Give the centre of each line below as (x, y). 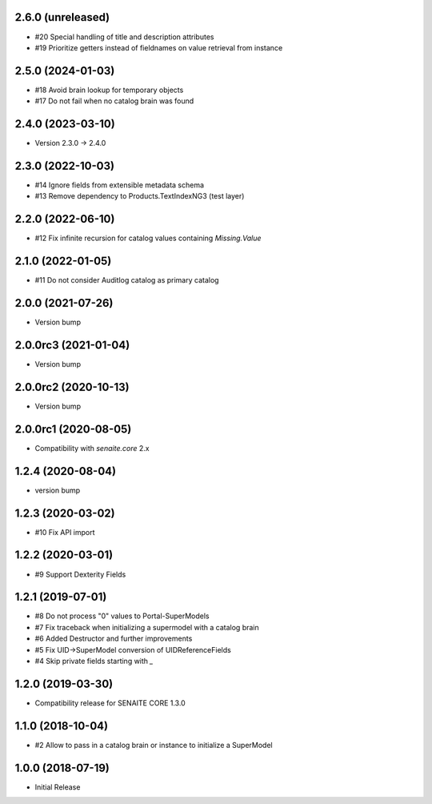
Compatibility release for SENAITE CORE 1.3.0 (110, 703)
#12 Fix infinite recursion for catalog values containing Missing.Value (148, 238)
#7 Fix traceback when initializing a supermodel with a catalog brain (147, 627)
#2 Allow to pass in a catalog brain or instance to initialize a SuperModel (154, 745)
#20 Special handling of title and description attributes (124, 37)
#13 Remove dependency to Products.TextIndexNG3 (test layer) (140, 196)
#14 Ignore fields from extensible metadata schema (119, 185)
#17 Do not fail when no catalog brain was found (114, 101)
